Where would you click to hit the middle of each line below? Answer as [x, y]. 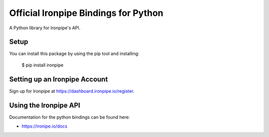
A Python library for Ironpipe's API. [45, 28]
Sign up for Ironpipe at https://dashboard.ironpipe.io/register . [72, 91]
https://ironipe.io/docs [44, 126]
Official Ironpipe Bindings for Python [86, 13]
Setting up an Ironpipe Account [59, 79]
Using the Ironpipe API [45, 105]
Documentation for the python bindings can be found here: [69, 117]
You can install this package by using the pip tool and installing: [74, 54]
